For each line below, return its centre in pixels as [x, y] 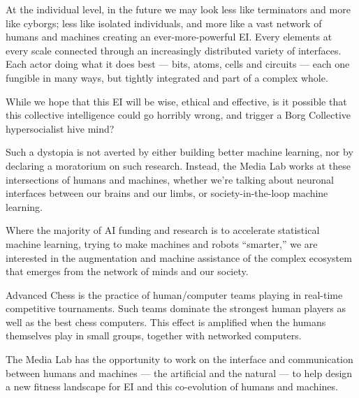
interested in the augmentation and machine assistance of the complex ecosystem [179, 257]
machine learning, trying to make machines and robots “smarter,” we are [162, 243]
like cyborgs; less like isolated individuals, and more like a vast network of [164, 23]
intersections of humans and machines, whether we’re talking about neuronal [170, 179]
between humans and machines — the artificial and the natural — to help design [179, 373]
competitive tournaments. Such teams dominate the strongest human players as [176, 308]
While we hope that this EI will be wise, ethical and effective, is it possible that [176, 101]
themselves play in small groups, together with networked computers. [154, 336]
